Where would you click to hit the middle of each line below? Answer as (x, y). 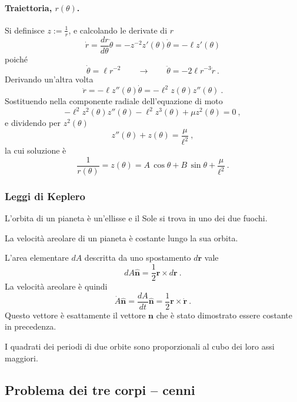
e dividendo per (33, 123)
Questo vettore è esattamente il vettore (75, 315)
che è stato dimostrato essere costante (224, 315)
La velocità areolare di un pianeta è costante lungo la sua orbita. (121, 237)
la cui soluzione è (36, 150)
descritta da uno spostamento (138, 258)
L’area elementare (37, 258)
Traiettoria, (29, 7)
